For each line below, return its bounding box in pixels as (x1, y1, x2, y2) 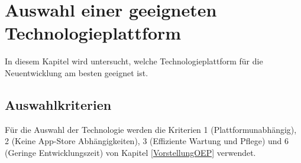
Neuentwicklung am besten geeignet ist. (5, 66, 148, 79)
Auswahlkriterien (5, 95, 112, 113)
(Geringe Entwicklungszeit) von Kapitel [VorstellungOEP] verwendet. (5, 146, 256, 158)
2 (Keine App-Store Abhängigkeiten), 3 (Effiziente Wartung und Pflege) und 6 (5, 135, 289, 147)
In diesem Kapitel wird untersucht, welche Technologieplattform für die (5, 55, 263, 67)
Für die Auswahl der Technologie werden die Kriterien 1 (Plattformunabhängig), (5, 123, 297, 135)
